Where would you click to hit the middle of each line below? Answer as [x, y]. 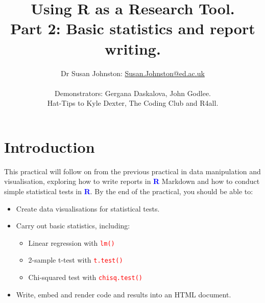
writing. [133, 48]
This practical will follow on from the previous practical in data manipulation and [132, 171]
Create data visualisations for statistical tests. [88, 208]
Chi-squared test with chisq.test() [85, 277]
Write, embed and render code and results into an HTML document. [124, 294]
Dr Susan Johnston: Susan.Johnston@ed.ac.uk [133, 73]
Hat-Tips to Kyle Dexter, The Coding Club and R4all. [133, 103]
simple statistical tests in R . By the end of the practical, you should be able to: [129, 191]
